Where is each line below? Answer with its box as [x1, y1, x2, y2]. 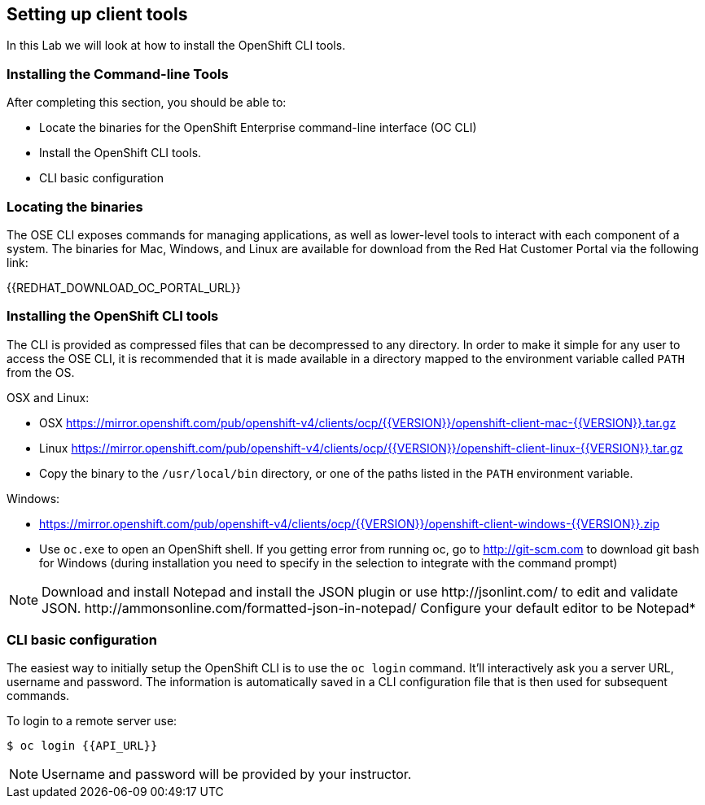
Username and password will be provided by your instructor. [42, 766, 412, 783]
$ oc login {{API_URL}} [7, 739, 158, 753]
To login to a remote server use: [7, 714, 177, 728]
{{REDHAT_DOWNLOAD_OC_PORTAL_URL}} [7, 280, 241, 295]
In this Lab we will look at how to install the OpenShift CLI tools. [7, 38, 346, 53]
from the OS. [7, 365, 75, 379]
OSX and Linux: [7, 390, 90, 405]
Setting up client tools [7, 4, 188, 24]
